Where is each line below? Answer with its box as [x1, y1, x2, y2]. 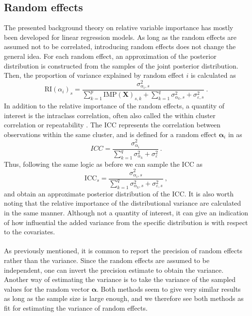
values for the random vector [4, 283, 89, 294]
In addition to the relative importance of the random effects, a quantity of [4, 101, 225, 111]
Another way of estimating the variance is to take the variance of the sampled [4, 274, 236, 284]
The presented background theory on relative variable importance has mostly [4, 22, 234, 33]
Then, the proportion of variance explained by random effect [4, 70, 184, 80]
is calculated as [190, 70, 236, 80]
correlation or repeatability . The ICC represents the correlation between [4, 120, 221, 130]
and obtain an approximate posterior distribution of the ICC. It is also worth [4, 188, 234, 198]
